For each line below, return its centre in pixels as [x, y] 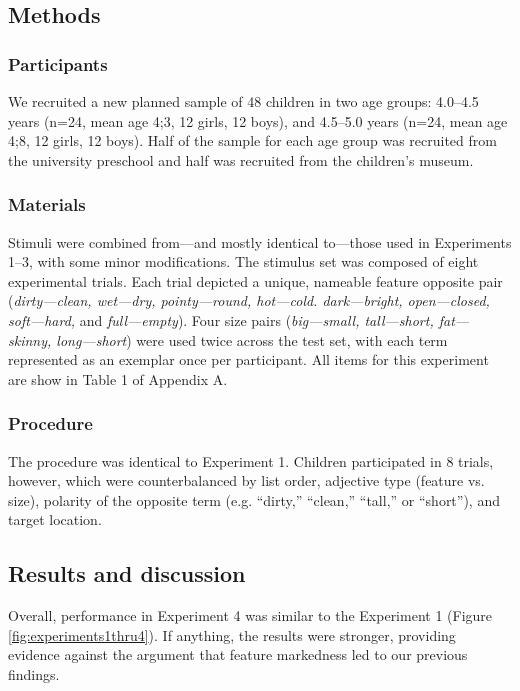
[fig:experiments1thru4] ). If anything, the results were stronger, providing [232, 634]
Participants [58, 63]
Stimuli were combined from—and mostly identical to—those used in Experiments [260, 241]
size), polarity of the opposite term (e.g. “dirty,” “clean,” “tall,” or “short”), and [254, 499]
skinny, [30, 339]
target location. [55, 519]
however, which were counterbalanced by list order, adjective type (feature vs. [246, 480]
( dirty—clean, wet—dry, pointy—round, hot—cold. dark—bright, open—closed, [249, 300]
